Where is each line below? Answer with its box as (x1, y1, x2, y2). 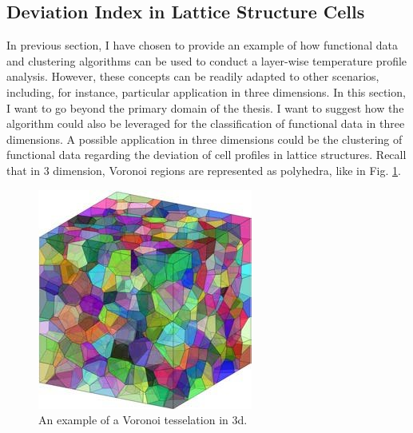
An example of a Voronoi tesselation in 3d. (38, 411, 248, 428)
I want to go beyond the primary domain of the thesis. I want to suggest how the (6, 99, 404, 116)
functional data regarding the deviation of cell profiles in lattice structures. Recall (6, 146, 407, 163)
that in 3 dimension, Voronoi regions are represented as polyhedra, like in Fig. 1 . (6, 161, 401, 178)
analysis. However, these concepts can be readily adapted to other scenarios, (6, 68, 379, 85)
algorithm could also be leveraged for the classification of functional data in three (6, 115, 405, 132)
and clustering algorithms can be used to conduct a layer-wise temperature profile (6, 52, 407, 69)
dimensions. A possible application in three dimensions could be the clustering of (6, 130, 403, 147)
